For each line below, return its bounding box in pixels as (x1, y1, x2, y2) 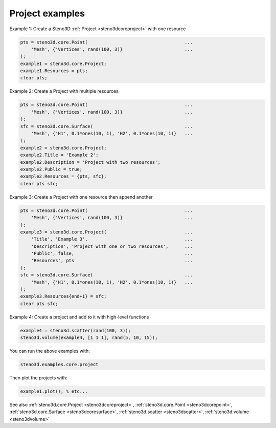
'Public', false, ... (31, 251, 193, 256)
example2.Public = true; (20, 166, 83, 172)
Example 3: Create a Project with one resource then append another (9, 194, 153, 200)
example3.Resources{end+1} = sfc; (20, 293, 107, 299)
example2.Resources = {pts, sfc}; (20, 174, 107, 179)
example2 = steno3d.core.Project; (20, 145, 107, 151)
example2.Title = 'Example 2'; (20, 152, 99, 158)
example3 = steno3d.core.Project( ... (20, 229, 193, 235)
